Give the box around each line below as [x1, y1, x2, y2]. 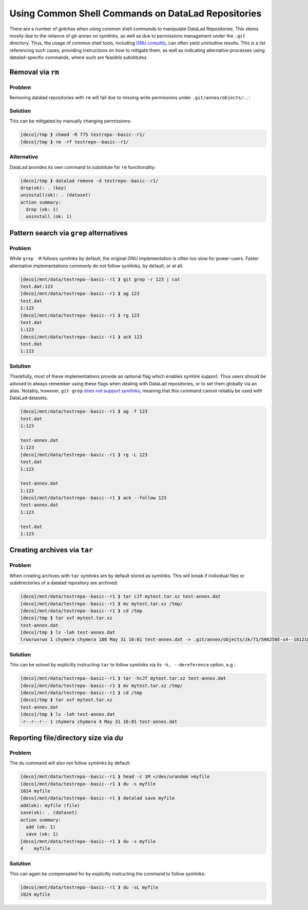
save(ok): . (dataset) [20, 810, 78, 815]
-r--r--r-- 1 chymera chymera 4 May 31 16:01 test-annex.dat [20, 718, 178, 725]
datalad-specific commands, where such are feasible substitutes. [9, 54, 148, 61]
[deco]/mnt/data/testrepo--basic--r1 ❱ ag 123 [20, 291, 140, 296]
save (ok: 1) [26, 831, 59, 837]
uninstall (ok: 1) [26, 214, 72, 219]
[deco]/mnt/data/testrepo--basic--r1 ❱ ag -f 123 [20, 408, 148, 415]
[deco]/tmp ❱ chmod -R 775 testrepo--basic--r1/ [20, 132, 145, 138]
